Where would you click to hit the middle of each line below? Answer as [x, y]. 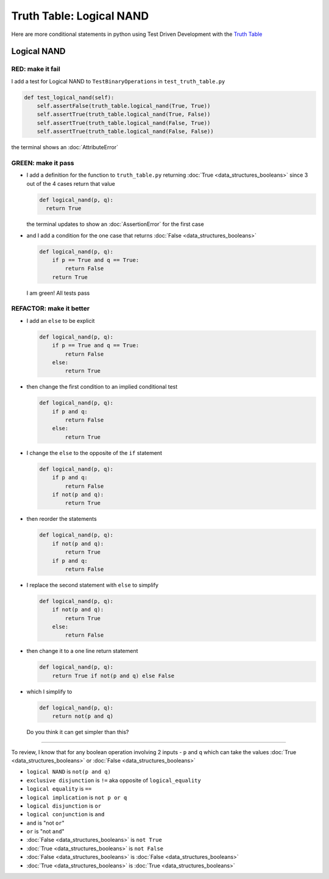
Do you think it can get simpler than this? [78, 732]
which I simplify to [49, 691]
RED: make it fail [36, 69]
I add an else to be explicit [61, 320]
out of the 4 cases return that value [71, 183]
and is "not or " [46, 823]
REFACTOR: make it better [51, 309]
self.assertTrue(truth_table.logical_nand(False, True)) [124, 123]
